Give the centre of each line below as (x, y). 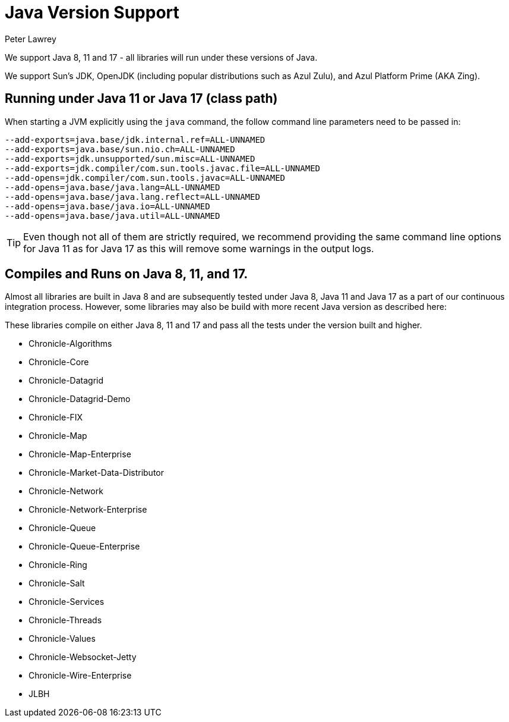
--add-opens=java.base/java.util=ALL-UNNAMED (113, 216)
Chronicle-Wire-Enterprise (80, 676)
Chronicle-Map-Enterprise (80, 454)
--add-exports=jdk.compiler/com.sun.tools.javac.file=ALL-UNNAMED (163, 168)
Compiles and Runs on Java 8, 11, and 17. (127, 274)
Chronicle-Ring (58, 565)
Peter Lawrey (31, 39)
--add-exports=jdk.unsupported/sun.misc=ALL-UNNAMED (130, 158)
